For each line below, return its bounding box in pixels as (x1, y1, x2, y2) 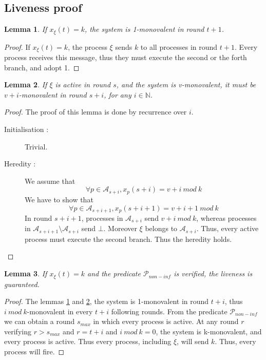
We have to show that (25, 194, 93, 204)
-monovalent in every (27, 306, 93, 316)
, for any (104, 89, 131, 100)
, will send (177, 336, 209, 347)
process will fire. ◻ (4, 346, 65, 357)
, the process (68, 41, 107, 52)
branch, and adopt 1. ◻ (4, 62, 80, 72)
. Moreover (103, 223, 137, 234)
